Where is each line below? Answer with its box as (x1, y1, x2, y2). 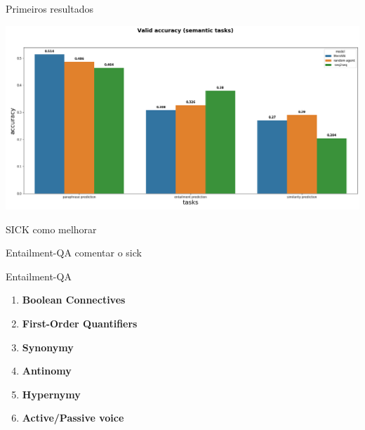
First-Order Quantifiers (22, 315, 138, 330)
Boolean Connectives (22, 292, 126, 307)
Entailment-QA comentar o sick (6, 245, 142, 260)
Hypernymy (22, 386, 81, 401)
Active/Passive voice (22, 410, 124, 425)
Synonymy (22, 339, 74, 354)
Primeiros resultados (6, 1, 93, 15)
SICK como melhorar (6, 221, 97, 236)
